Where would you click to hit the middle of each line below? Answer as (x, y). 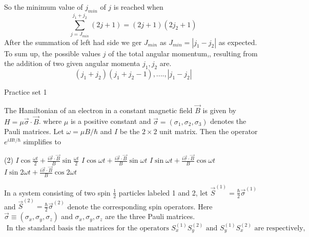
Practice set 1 (26, 91)
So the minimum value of (44, 7)
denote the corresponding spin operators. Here (140, 206)
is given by (219, 110)
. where (50, 121)
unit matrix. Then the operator (209, 131)
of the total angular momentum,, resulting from (183, 53)
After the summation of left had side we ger (73, 42)
